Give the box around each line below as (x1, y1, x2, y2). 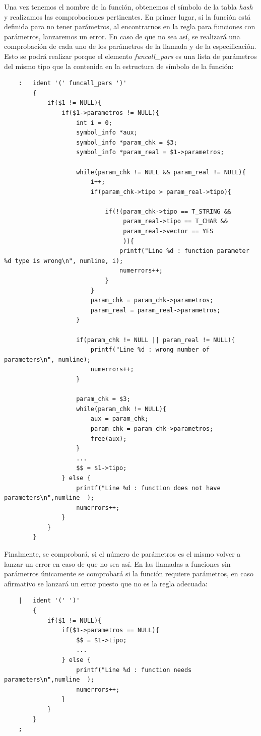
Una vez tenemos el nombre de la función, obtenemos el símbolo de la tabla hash (4, 2, 253, 12)
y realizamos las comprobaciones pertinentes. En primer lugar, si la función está (4, 11, 251, 22)
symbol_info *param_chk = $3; (76, 139, 177, 146)
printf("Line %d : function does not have (76, 484, 221, 492)
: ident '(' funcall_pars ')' (18, 80, 127, 87)
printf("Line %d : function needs (76, 666, 192, 674)
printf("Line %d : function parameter (119, 247, 249, 255)
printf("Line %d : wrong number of (90, 346, 210, 354)
